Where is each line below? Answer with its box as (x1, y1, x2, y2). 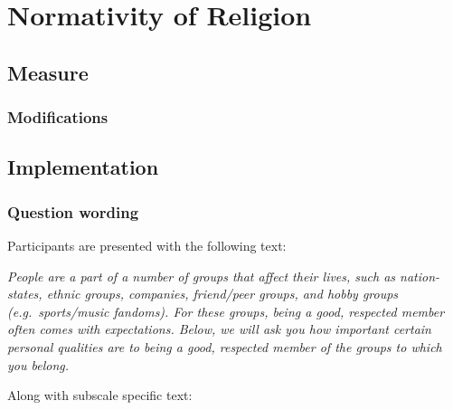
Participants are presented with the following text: (7, 236, 287, 254)
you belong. (7, 355, 69, 374)
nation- (400, 266, 440, 285)
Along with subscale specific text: (7, 386, 193, 405)
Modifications (7, 106, 109, 129)
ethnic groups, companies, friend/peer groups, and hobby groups (46, 284, 399, 303)
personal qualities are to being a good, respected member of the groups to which (7, 337, 442, 356)
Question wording (7, 200, 139, 223)
